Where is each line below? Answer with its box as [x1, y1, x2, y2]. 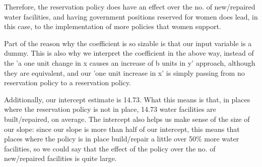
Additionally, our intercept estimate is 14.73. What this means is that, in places [4, 94, 250, 104]
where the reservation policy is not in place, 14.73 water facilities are [4, 104, 216, 114]
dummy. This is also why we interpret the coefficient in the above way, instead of [4, 48, 254, 58]
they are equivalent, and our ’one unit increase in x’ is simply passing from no [4, 67, 245, 78]
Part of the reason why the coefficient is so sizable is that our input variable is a [4, 38, 252, 48]
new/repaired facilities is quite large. [4, 153, 117, 163]
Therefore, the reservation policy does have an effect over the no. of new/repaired [4, 2, 255, 12]
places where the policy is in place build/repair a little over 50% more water [4, 133, 239, 144]
